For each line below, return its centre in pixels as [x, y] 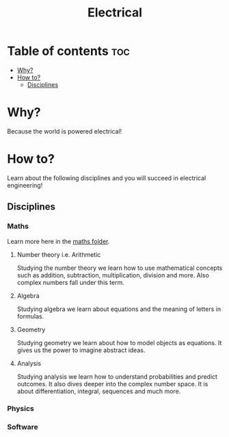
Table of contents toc [68, 51]
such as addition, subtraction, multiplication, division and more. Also [113, 275]
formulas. [30, 316]
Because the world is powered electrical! [65, 131]
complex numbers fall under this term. [70, 282]
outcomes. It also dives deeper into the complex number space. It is [112, 384]
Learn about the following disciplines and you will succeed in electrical [107, 178]
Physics [21, 409]
